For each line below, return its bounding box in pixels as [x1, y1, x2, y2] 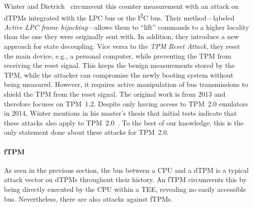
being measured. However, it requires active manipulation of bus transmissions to [4, 79, 248, 89]
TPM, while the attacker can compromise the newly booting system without [4, 69, 233, 80]
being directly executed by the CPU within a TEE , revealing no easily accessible [4, 184, 246, 194]
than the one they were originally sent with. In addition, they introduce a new [4, 31, 239, 41]
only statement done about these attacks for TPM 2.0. [4, 127, 169, 137]
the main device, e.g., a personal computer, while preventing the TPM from [4, 50, 231, 61]
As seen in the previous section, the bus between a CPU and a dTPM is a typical [4, 165, 249, 175]
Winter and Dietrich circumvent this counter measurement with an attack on [4, 1, 239, 11]
